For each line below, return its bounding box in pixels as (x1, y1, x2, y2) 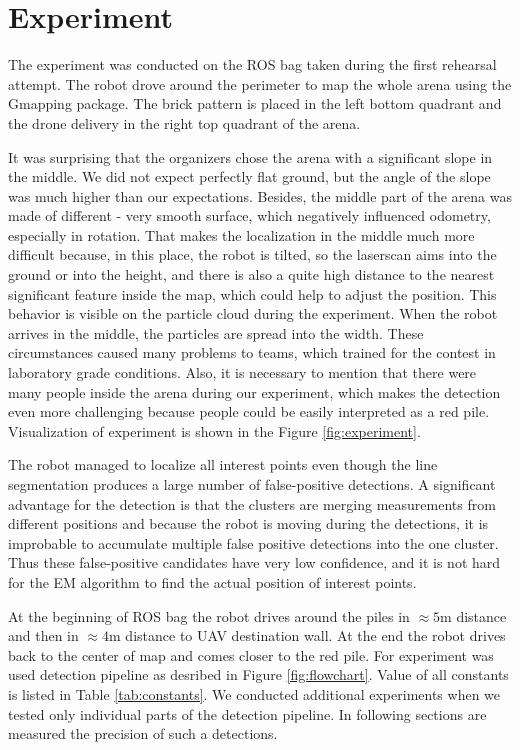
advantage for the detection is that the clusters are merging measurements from (8, 493, 496, 514)
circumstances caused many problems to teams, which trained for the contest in (8, 342, 496, 363)
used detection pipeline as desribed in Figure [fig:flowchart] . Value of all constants (8, 664, 509, 685)
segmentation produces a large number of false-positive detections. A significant (8, 474, 496, 494)
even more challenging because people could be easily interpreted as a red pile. (8, 401, 490, 422)
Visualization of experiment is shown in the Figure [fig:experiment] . (8, 420, 421, 441)
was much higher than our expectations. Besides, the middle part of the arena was (8, 185, 512, 206)
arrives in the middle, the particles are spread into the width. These (8, 322, 424, 343)
